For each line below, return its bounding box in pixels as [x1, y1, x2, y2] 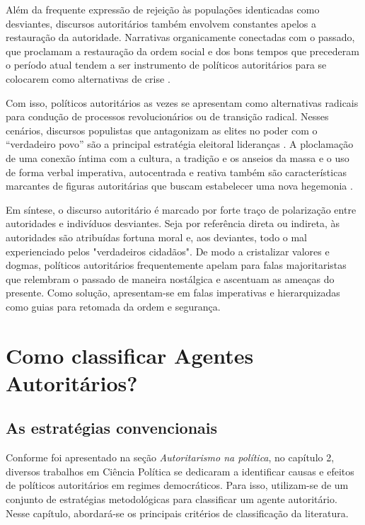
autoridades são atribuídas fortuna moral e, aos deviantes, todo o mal [6, 229, 308, 244]
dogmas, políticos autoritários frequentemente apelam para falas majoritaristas [6, 258, 347, 272]
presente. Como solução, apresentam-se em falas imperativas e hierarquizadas [6, 285, 340, 300]
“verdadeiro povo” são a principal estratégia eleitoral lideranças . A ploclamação [6, 137, 354, 151]
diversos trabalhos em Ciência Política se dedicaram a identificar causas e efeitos [6, 463, 354, 478]
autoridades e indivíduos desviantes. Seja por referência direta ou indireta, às [6, 216, 340, 231]
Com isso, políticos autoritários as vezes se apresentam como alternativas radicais [6, 95, 359, 110]
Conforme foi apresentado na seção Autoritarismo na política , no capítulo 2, [6, 450, 335, 465]
